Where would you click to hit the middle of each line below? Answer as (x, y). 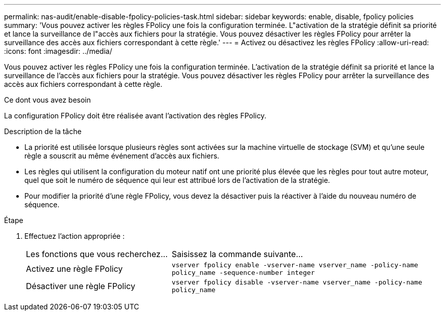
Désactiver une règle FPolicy (81, 286)
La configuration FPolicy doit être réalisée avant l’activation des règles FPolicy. (135, 116)
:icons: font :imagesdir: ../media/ (58, 51)
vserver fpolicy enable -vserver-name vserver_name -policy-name (295, 265)
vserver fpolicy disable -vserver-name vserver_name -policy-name (297, 282)
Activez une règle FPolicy (74, 269)
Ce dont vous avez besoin (47, 100)
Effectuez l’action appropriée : (75, 236)
